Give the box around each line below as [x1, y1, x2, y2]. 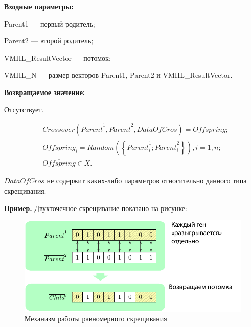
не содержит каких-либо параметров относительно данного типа [47, 175, 247, 186]
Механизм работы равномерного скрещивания [25, 313, 167, 324]
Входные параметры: [4, 1, 74, 11]
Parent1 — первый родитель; [4, 18, 95, 29]
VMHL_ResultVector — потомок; [4, 52, 111, 63]
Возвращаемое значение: [4, 86, 85, 97]
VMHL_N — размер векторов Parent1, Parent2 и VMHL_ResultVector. [4, 69, 233, 80]
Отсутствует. [4, 104, 44, 114]
